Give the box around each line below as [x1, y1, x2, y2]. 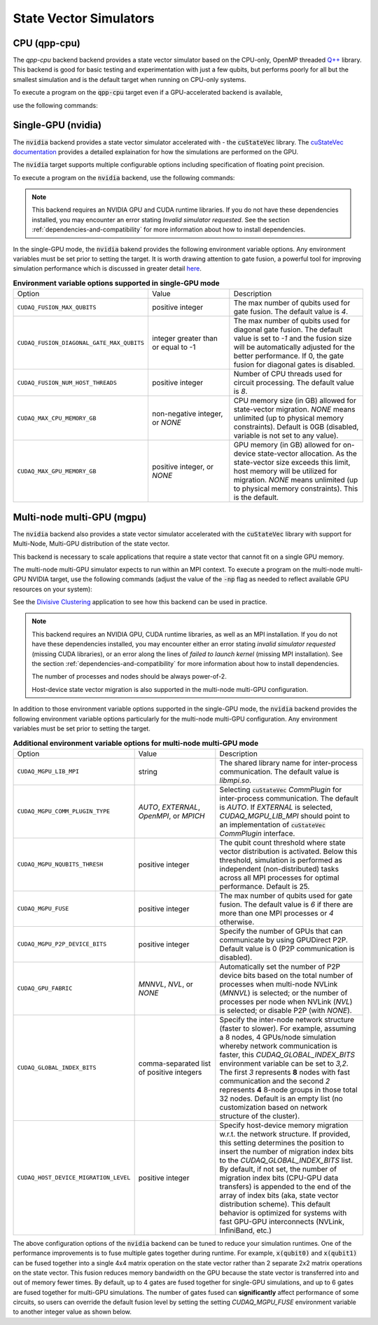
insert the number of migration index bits [219, 1146, 353, 1156]
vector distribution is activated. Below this [219, 846, 358, 856]
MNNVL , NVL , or [138, 979, 194, 988]
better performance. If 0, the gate [233, 351, 344, 361]
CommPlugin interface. [219, 828, 295, 838]
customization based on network [219, 1102, 328, 1112]
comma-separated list [138, 1059, 211, 1068]
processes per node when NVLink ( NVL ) [219, 996, 353, 1006]
